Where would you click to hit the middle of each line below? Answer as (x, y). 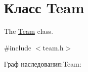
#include (18, 47)
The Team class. (29, 31)
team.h (53, 47)
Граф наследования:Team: (43, 64)
